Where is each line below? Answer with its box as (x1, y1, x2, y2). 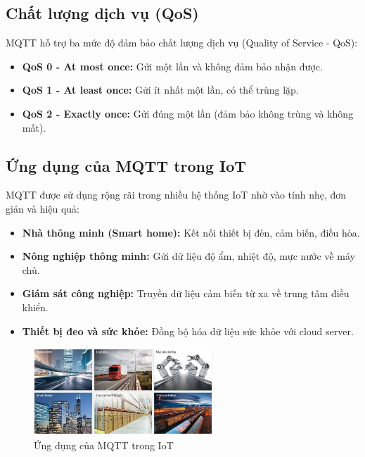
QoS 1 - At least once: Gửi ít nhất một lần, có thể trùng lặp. (22, 82, 299, 97)
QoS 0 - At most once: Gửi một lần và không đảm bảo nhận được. (22, 58, 323, 73)
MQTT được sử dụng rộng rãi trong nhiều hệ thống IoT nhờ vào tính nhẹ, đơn (6, 187, 347, 202)
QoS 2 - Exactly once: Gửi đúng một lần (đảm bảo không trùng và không (22, 106, 354, 120)
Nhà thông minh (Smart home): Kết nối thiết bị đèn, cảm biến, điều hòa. (22, 225, 360, 239)
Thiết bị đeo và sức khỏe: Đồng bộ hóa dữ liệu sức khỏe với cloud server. (22, 323, 354, 338)
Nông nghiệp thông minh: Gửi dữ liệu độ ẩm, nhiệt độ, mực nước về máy (22, 249, 355, 263)
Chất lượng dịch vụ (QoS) (6, 2, 199, 24)
